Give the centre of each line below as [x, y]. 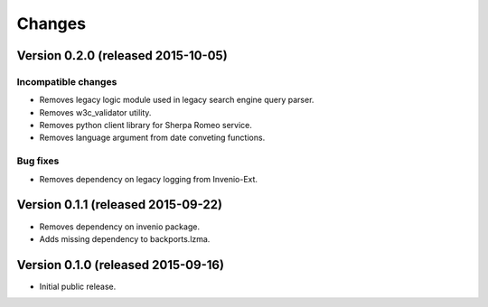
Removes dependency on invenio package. [120, 227]
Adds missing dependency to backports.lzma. [125, 238]
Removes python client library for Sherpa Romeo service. [146, 126]
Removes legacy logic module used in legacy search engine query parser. [177, 100]
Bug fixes [38, 161]
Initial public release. [78, 286]
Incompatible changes [67, 81]
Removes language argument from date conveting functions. [152, 138]
